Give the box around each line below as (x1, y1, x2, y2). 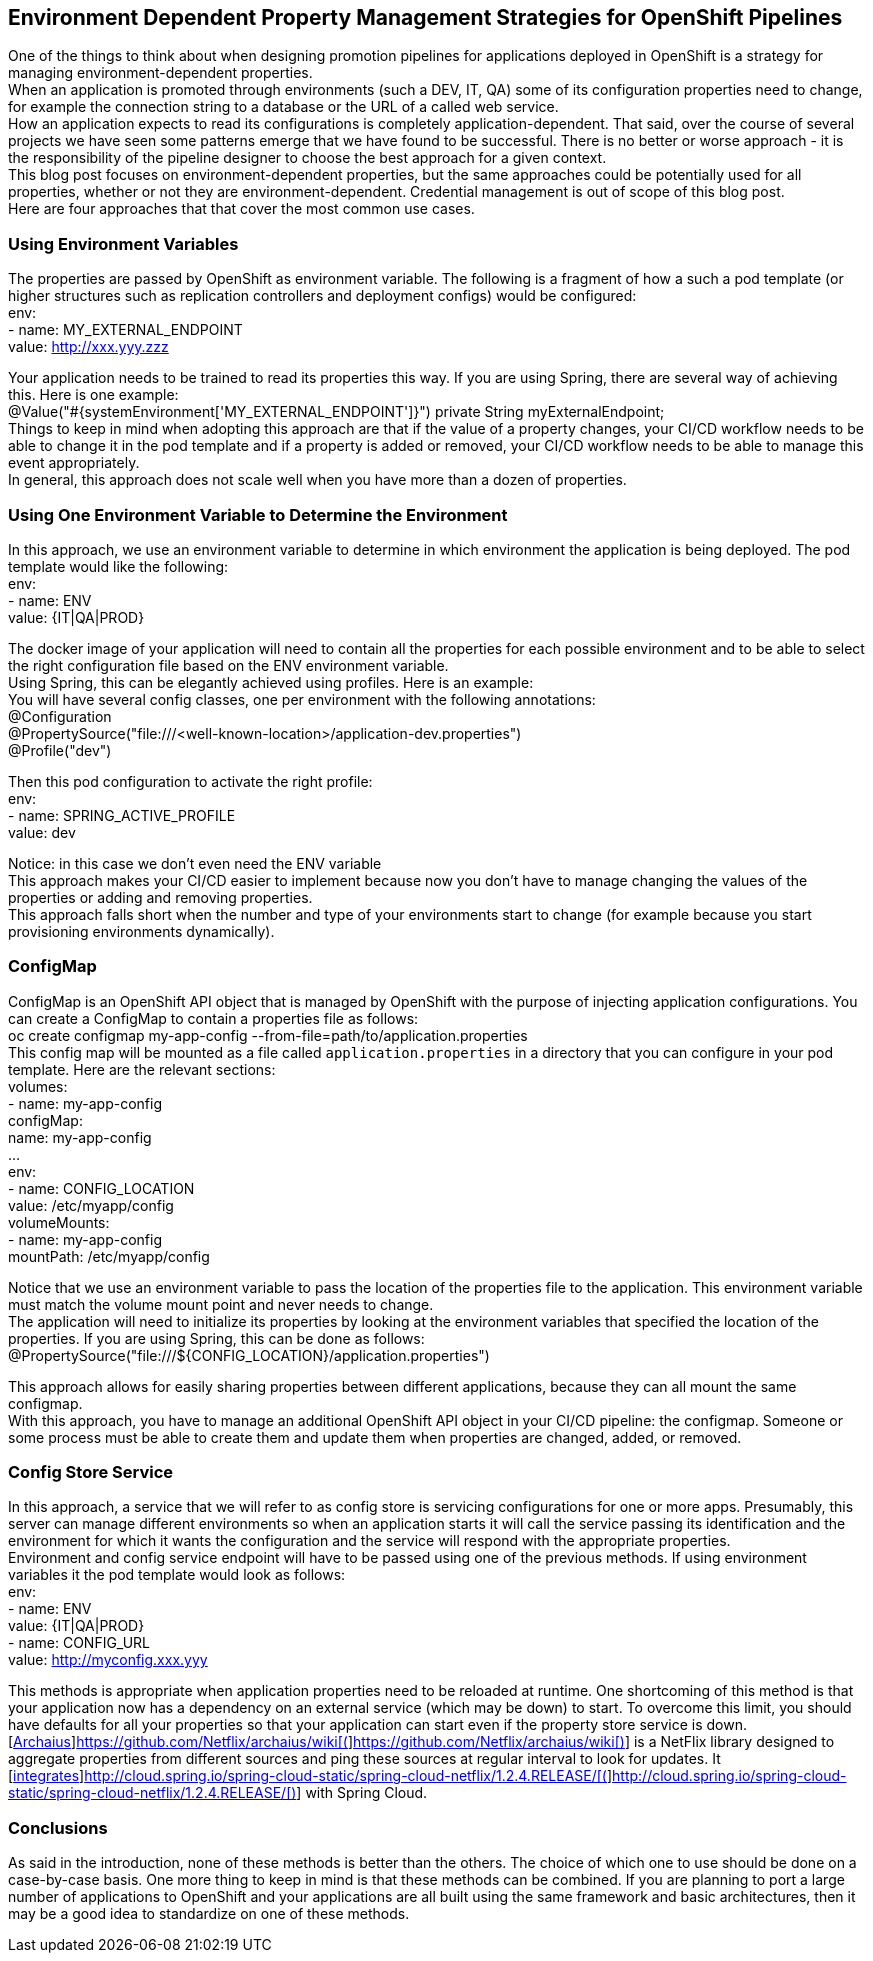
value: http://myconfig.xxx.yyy (8, 1651, 208, 1669)
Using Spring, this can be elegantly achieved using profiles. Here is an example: (8, 673, 534, 691)
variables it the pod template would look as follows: (8, 1566, 346, 1584)
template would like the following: (8, 557, 229, 575)
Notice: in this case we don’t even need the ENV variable (8, 854, 382, 872)
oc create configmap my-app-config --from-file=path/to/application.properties (8, 1026, 528, 1044)
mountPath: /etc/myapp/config (8, 1247, 210, 1265)
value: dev (8, 823, 76, 841)
